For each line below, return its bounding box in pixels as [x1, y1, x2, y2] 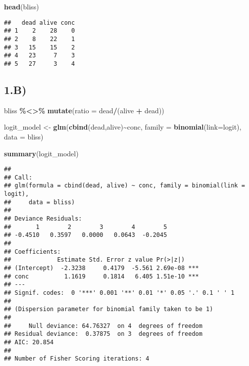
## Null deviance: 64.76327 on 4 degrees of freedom [4, 322, 202, 329]
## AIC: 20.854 [4, 338, 54, 346]
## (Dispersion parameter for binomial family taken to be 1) [4, 306, 213, 313]
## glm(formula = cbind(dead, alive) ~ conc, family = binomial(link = [4, 182, 245, 189]
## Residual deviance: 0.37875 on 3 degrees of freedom [4, 330, 202, 338]
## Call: [4, 174, 33, 181]
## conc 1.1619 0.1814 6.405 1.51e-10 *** [4, 273, 199, 280]
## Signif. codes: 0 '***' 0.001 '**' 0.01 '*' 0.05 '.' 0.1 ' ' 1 [4, 289, 235, 296]
